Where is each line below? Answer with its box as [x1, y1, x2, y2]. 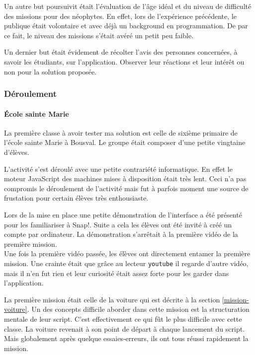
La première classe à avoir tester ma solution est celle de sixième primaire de [4, 127, 238, 138]
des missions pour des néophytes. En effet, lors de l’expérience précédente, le [4, 10, 237, 21]
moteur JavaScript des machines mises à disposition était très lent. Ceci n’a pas [4, 173, 247, 184]
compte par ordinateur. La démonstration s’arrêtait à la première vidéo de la [4, 229, 238, 239]
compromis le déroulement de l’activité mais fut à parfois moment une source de [4, 183, 249, 193]
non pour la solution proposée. [4, 66, 97, 76]
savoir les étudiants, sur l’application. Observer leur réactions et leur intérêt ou [4, 56, 245, 67]
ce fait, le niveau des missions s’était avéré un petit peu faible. [4, 30, 194, 40]
